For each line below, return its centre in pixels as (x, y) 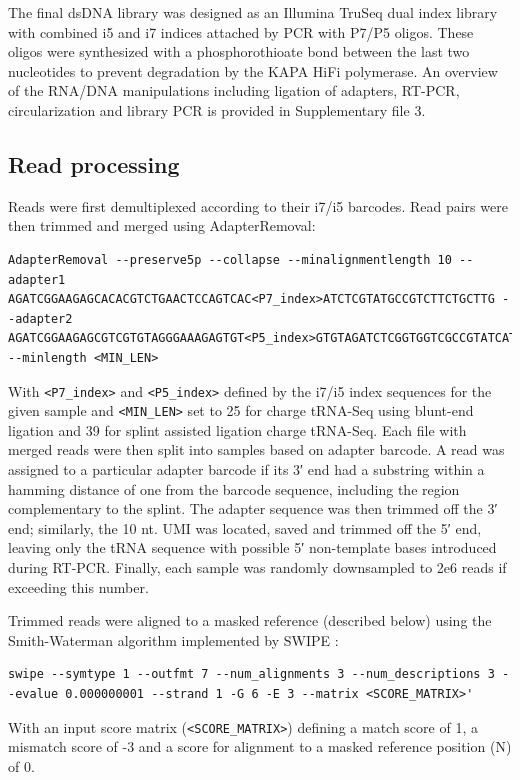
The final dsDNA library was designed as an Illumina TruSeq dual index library (253, 12)
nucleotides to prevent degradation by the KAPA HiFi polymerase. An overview (253, 70)
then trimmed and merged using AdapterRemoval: (162, 225)
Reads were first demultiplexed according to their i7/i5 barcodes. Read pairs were (258, 205)
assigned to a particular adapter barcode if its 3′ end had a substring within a (246, 469)
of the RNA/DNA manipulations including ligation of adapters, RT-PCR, (234, 90)
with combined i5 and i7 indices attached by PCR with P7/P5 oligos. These (241, 31)
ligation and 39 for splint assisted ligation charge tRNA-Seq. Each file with (237, 429)
